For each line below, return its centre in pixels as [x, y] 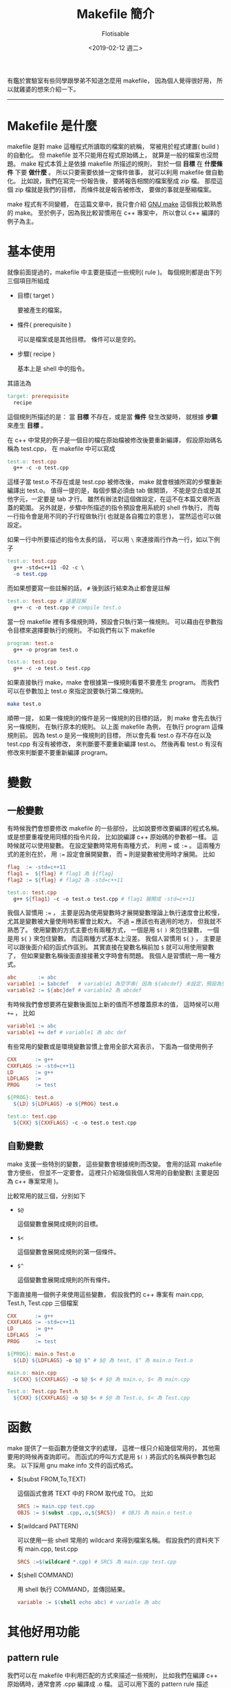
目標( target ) [35, 295]
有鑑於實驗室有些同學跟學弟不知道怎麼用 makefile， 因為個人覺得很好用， [111, 81]
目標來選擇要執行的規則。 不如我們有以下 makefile [84, 630]
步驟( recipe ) [36, 354]
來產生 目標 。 [27, 425]
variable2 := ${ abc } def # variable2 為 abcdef [75, 990]
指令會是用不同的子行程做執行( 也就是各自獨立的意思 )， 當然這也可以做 [120, 517]
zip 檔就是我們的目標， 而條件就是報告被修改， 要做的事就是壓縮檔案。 [115, 189]
